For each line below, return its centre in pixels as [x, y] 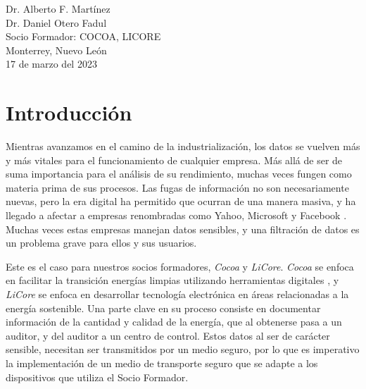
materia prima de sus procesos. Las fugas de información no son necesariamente [177, 187]
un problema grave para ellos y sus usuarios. [101, 243]
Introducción [69, 112]
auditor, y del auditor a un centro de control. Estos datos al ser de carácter [168, 335]
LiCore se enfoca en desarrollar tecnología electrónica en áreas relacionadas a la [177, 294]
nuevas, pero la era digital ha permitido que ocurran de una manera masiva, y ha [181, 201]
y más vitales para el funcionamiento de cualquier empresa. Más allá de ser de [174, 160]
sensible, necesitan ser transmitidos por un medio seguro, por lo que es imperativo [183, 349]
